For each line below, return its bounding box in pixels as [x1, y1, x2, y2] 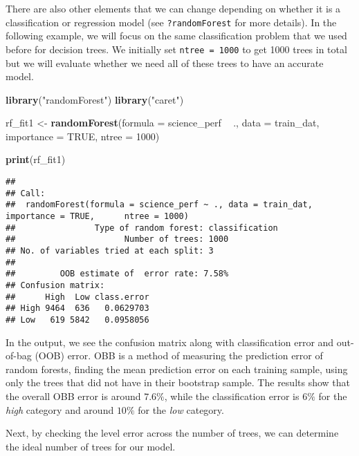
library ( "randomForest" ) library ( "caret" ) [6, 92, 184, 106]
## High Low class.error [6, 292, 149, 302]
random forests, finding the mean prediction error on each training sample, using [6, 361, 348, 376]
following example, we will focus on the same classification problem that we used [6, 28, 347, 43]
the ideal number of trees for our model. [6, 439, 176, 453]
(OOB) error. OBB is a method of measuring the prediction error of [35, 348, 323, 363]
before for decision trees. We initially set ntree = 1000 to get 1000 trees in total [6, 41, 347, 56]
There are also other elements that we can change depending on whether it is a [6, 1, 341, 15]
